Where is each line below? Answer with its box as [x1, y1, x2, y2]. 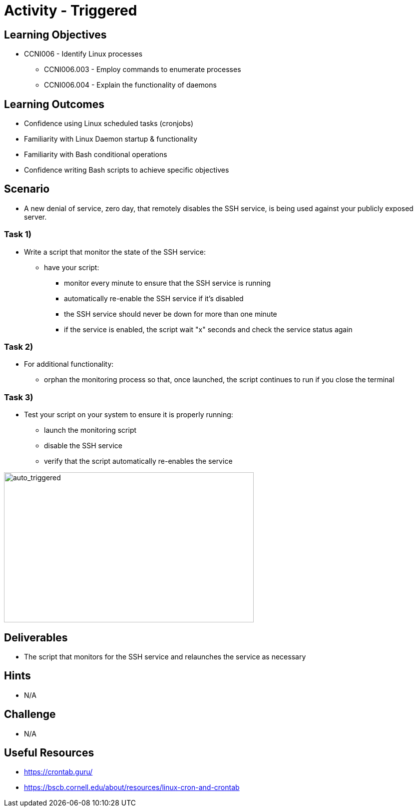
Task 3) [4, 392, 33, 402]
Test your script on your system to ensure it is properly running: [24, 410, 233, 419]
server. [24, 212, 47, 221]
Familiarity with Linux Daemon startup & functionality [24, 135, 198, 144]
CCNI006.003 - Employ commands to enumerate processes [44, 65, 241, 74]
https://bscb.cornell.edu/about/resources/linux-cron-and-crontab [24, 783, 240, 792]
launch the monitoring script [44, 426, 137, 435]
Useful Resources [4, 746, 94, 759]
